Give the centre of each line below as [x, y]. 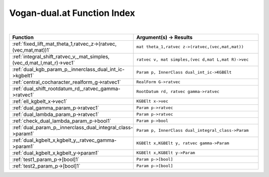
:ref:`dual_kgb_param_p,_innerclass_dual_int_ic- [68, 69]
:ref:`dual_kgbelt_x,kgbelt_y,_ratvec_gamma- [65, 140]
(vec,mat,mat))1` [31, 50]
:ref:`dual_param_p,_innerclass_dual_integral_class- [73, 127]
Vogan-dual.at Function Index [72, 13]
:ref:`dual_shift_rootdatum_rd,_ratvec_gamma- [66, 88]
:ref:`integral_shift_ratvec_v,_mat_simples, [61, 56]
